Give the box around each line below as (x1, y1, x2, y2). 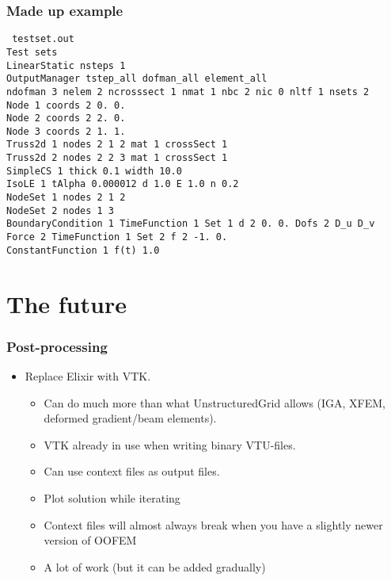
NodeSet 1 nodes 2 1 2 (6, 192, 126, 204)
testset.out (12, 33, 74, 45)
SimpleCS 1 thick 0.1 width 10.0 (6, 165, 182, 177)
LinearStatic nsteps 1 (6, 59, 126, 71)
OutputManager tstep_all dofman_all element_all (6, 73, 268, 85)
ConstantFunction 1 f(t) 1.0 (6, 244, 160, 256)
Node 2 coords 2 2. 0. (6, 113, 126, 124)
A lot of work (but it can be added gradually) (44, 558, 266, 575)
